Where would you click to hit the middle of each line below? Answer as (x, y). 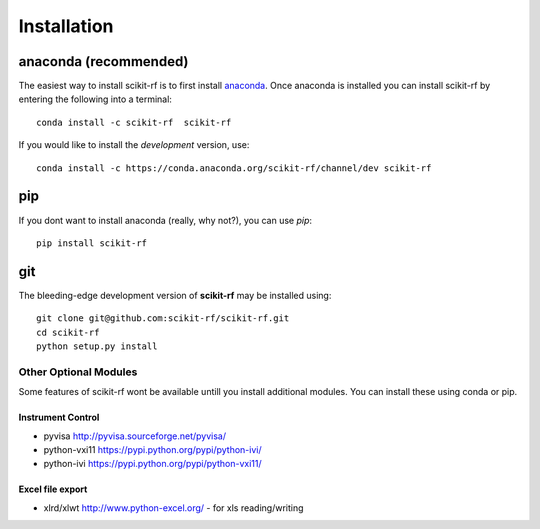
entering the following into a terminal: (95, 99)
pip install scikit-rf (92, 243)
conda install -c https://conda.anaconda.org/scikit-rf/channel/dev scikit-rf (234, 168)
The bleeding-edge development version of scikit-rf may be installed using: (175, 295)
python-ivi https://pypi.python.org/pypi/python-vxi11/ (152, 464)
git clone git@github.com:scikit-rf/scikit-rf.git (163, 318)
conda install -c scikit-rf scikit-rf (134, 122)
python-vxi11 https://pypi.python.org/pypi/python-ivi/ (152, 449)
